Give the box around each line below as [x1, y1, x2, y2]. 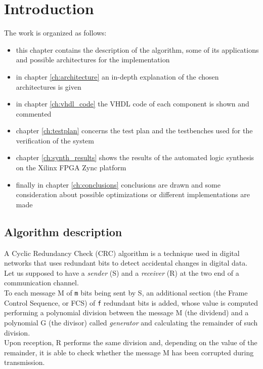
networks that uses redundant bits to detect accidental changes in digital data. [4, 257, 248, 268]
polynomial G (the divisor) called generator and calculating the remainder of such [4, 317, 258, 327]
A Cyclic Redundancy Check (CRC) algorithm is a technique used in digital [4, 247, 240, 258]
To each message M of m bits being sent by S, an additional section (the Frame [4, 287, 248, 298]
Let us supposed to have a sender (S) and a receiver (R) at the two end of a [4, 267, 239, 278]
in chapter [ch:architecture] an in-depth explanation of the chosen [16, 71, 219, 82]
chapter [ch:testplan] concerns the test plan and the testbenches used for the [16, 125, 253, 136]
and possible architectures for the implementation [16, 54, 170, 65]
